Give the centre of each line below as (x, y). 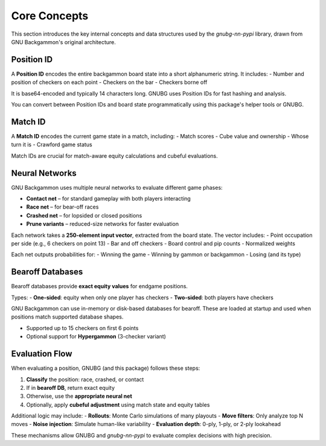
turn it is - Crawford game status (52, 144)
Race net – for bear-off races (62, 207)
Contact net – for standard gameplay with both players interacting (109, 199)
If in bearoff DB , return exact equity (70, 387)
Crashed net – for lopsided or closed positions (84, 215)
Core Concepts (50, 16)
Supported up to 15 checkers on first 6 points (82, 328)
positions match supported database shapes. (67, 317)
